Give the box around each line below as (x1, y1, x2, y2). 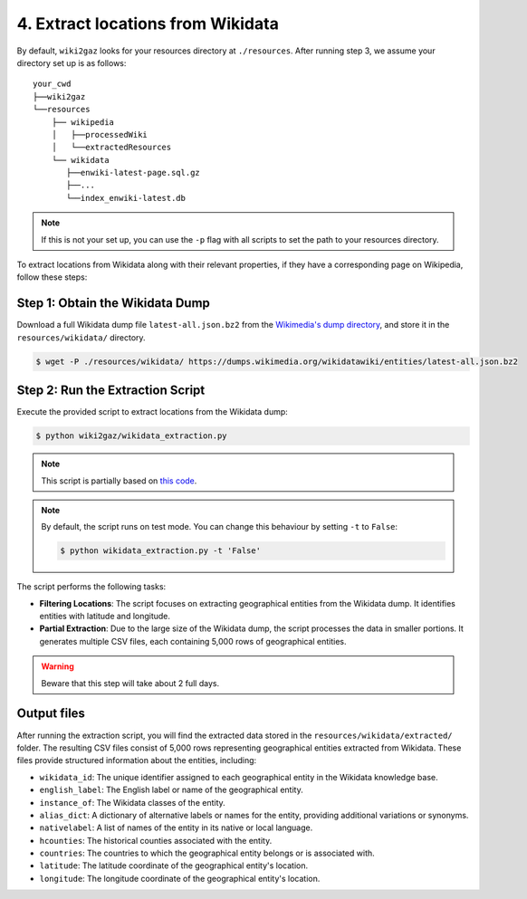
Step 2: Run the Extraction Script (16, 383, 206, 398)
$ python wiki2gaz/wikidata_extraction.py (35, 431, 227, 441)
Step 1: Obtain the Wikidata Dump (16, 295, 210, 311)
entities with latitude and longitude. (39, 611, 171, 622)
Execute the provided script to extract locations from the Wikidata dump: (16, 406, 289, 417)
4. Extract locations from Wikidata (16, 14, 280, 33)
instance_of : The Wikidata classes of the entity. (39, 797, 225, 808)
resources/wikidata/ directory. (16, 331, 146, 343)
